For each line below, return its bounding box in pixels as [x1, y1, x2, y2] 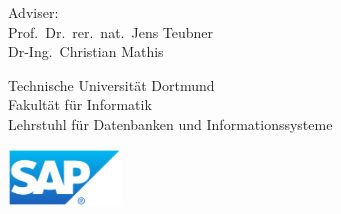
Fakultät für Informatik [8, 94, 152, 115]
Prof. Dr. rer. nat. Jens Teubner [8, 21, 214, 42]
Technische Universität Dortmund [8, 74, 215, 95]
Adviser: [8, 2, 59, 22]
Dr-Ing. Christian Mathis [8, 41, 164, 62]
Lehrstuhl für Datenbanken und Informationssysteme [8, 113, 333, 134]
